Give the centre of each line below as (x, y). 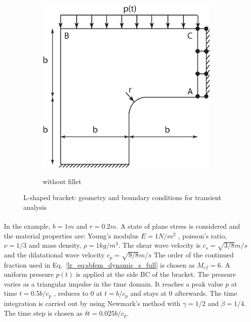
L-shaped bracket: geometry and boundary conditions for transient (122, 197)
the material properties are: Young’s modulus (71, 235)
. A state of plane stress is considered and (178, 226)
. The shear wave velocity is (159, 245)
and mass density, (55, 245)
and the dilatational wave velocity (54, 255)
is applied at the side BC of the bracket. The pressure (156, 274)
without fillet (62, 181)
